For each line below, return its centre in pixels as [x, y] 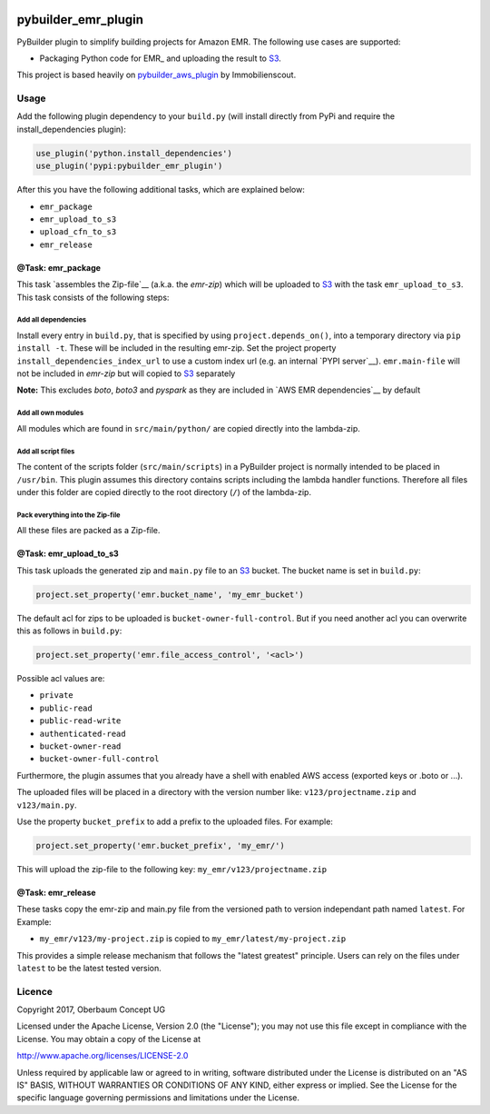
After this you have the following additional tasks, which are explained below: [161, 190]
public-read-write [80, 721]
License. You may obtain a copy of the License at [109, 1039]
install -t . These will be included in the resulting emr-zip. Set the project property [176, 348]
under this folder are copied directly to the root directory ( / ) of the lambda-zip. [164, 492]
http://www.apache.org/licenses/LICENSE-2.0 [103, 1056]
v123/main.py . [47, 805]
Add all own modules [50, 413]
